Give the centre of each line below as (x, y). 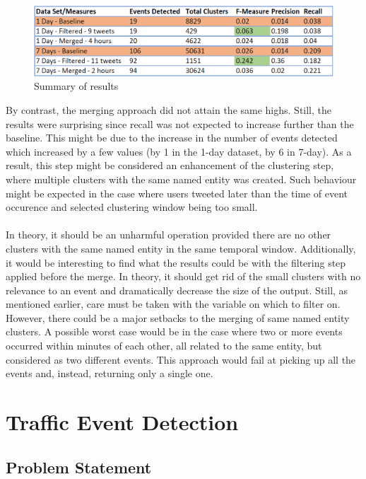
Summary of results (76, 86)
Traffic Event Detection (122, 422)
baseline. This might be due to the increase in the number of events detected (172, 138)
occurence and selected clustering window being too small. (132, 207)
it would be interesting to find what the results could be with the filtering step (176, 262)
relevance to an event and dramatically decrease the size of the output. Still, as (177, 290)
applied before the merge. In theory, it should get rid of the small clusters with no (183, 276)
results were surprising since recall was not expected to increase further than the (180, 123)
